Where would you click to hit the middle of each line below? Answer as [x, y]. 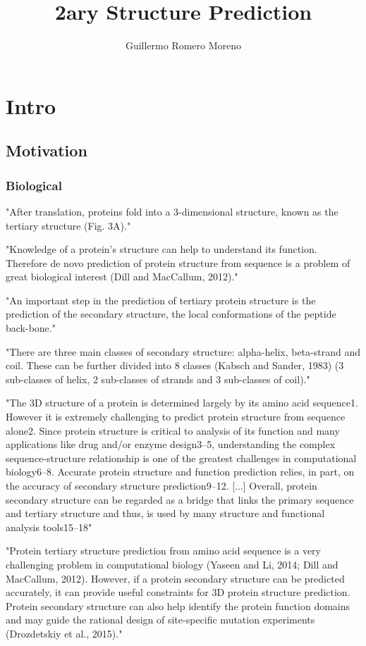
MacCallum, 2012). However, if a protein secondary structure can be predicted [175, 578]
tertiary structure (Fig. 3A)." [68, 225]
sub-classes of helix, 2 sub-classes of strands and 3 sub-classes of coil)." [158, 379]
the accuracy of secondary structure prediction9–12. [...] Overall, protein [161, 485]
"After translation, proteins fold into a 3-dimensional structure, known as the [172, 211]
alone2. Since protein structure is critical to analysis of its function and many [173, 430]
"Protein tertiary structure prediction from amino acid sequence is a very [163, 551]
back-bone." [31, 328]
